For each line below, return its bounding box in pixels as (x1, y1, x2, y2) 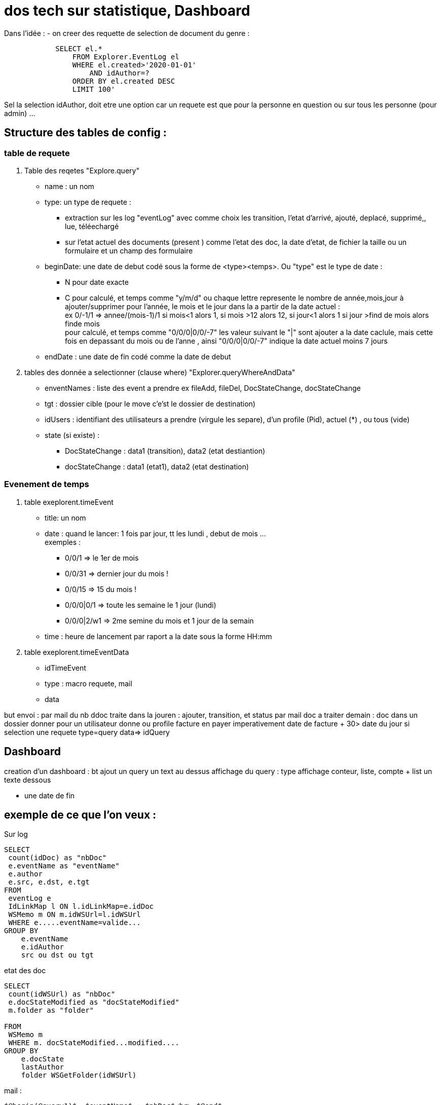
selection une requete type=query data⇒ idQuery (4, 727, 170, 736)
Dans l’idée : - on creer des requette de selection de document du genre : (4, 28, 250, 38)
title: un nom (45, 513, 86, 522)
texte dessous (4, 775, 51, 784)
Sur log (4, 830, 28, 839)
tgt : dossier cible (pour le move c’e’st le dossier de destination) (45, 399, 255, 408)
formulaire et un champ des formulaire (65, 246, 193, 255)
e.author (8, 870, 43, 878)
